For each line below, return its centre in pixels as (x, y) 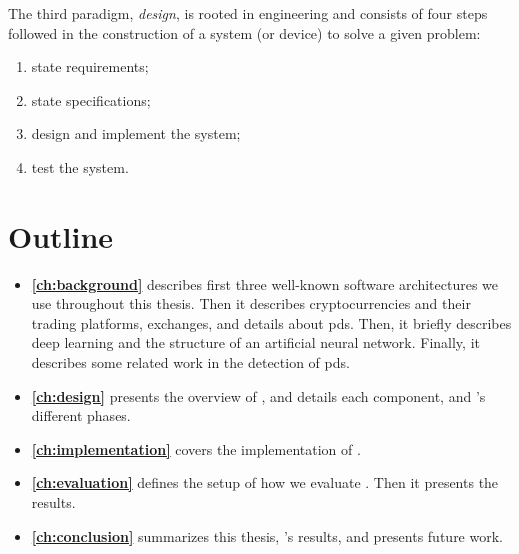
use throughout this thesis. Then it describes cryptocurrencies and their (251, 303)
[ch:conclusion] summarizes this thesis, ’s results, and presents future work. (267, 535)
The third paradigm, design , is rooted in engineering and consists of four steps (248, 13)
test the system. (80, 166)
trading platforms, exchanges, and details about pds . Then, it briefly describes (271, 322)
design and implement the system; (136, 133)
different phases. (81, 415)
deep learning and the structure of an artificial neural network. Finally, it (255, 342)
